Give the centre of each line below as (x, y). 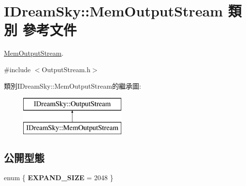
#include (17, 69)
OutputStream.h (66, 69)
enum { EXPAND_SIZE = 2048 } (59, 178)
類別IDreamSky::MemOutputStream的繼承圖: (72, 85)
